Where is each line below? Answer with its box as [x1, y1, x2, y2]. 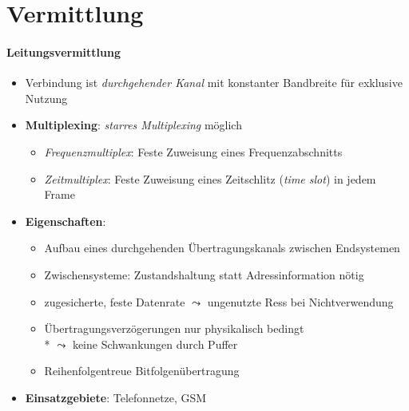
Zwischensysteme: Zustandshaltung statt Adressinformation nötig [44, 266, 364, 283]
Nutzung [25, 89, 68, 106]
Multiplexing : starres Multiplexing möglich [25, 117, 242, 133]
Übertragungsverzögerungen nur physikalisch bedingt [44, 320, 304, 337]
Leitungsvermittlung [6, 43, 121, 60]
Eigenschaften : [25, 212, 106, 229]
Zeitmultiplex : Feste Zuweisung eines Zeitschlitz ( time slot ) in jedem [44, 170, 376, 187]
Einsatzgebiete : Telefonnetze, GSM [25, 389, 207, 405]
